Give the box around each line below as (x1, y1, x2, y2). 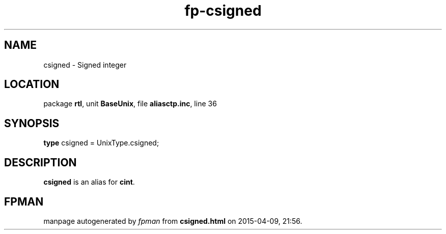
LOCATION (4, 78, 60, 91)
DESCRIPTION (4, 156, 77, 169)
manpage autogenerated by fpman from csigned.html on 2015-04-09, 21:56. (43, 216, 302, 225)
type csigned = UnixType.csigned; (43, 138, 159, 148)
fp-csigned (184, 2, 262, 19)
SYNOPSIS (4, 116, 60, 130)
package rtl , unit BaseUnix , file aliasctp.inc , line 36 (43, 99, 217, 108)
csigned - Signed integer (43, 60, 127, 69)
